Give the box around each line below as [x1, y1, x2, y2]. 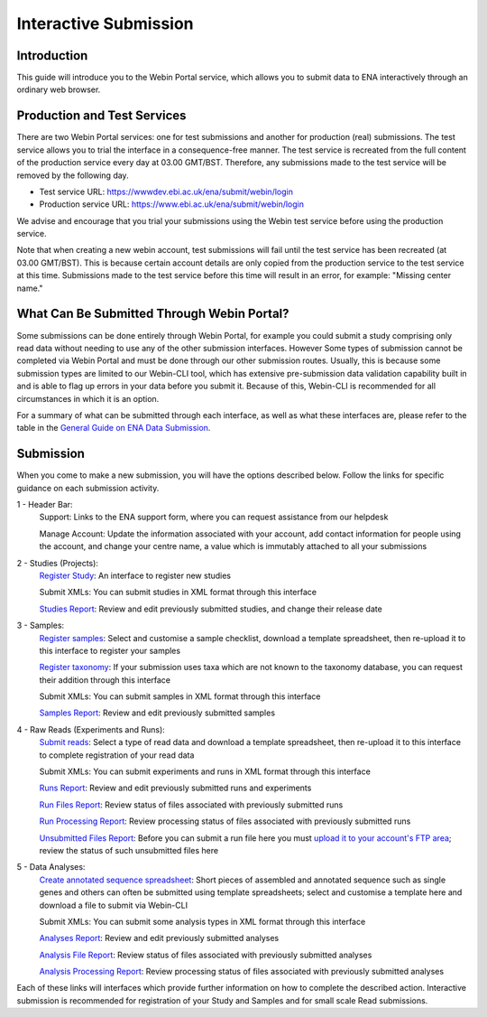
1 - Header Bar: [16, 499, 73, 509]
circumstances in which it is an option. [16, 393, 160, 404]
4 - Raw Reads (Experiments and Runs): [16, 723, 166, 735]
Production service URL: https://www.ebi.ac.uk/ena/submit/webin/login [39, 199, 305, 210]
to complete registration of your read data [39, 750, 195, 760]
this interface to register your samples [39, 645, 180, 656]
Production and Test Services [16, 108, 187, 124]
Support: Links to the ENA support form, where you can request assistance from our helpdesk [39, 511, 389, 523]
